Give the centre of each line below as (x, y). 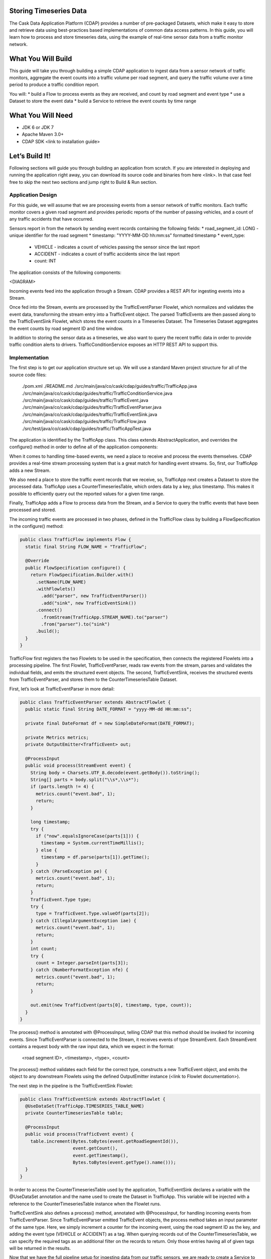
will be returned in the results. (40, 1248)
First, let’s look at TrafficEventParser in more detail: (62, 689)
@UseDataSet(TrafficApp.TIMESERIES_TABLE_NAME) (85, 1106)
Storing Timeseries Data (48, 11)
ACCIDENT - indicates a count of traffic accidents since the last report (107, 254)
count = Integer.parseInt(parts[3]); (82, 963)
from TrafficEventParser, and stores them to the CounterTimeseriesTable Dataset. (93, 679)
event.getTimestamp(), (101, 1155)
